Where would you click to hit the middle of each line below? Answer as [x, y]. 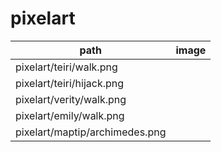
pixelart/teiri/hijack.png [70, 83]
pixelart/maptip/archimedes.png [91, 132]
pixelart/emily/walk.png [70, 115]
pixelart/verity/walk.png [71, 99]
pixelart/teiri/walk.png [66, 67]
